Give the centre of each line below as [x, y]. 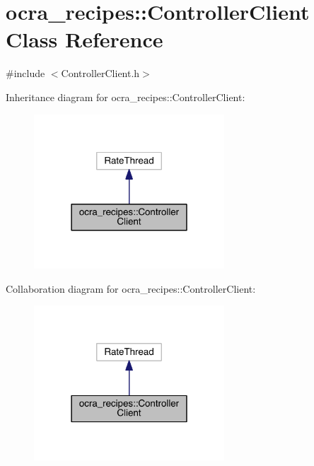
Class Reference [85, 39]
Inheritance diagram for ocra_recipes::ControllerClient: [126, 97]
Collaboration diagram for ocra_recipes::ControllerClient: [131, 288]
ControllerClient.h [100, 73]
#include [25, 73]
